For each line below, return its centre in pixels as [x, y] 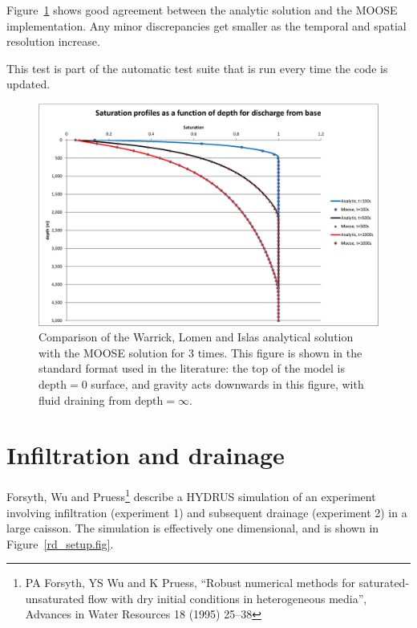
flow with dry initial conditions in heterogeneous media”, [227, 598]
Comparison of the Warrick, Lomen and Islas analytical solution [196, 337]
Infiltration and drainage [146, 455]
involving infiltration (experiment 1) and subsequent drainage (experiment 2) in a [207, 512]
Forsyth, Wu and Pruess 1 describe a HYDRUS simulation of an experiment [191, 495]
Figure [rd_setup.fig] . [60, 543]
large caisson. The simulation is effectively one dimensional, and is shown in [193, 528]
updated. [28, 84]
